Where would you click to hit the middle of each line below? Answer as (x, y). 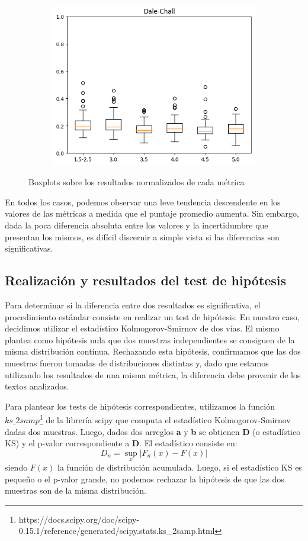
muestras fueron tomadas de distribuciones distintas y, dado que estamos (137, 363)
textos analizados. (37, 386)
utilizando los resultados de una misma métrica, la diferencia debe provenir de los (153, 374)
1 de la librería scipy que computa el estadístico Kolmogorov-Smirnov (165, 419)
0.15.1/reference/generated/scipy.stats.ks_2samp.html (117, 531)
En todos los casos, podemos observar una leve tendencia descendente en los (143, 202)
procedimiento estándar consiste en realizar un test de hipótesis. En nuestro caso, (152, 316)
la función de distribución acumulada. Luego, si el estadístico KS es (180, 467)
